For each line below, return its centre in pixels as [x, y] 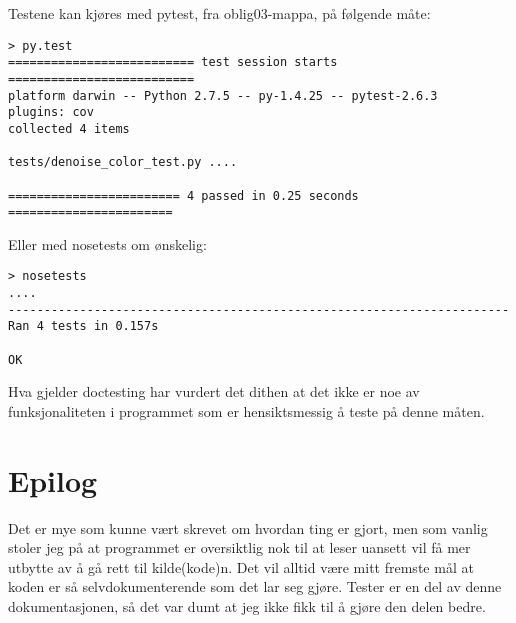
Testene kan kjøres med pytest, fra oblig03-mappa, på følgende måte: [219, 13]
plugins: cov [51, 112]
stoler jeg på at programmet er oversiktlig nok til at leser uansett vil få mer [239, 547]
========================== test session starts [173, 62]
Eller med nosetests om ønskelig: [107, 243]
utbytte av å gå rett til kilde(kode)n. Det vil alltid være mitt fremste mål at [241, 566]
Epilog [53, 479]
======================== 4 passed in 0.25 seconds [183, 195]
